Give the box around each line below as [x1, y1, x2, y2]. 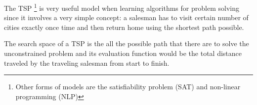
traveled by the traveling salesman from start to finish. [4, 57, 170, 68]
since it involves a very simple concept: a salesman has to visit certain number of [4, 12, 249, 23]
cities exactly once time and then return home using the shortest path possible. [4, 22, 244, 32]
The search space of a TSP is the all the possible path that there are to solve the [4, 38, 249, 49]
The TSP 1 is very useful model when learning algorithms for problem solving [4, 1, 239, 13]
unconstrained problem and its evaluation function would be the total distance [4, 48, 242, 58]
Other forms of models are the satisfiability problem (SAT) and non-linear [15, 81, 241, 92]
